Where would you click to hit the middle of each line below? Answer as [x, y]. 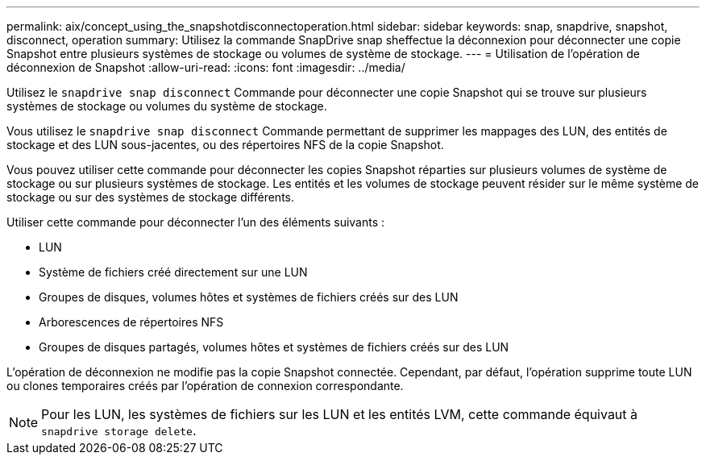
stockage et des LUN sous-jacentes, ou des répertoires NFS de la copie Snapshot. [225, 145]
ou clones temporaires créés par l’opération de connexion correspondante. [205, 386]
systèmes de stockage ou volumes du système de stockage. [167, 106]
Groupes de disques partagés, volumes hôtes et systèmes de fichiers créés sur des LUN [274, 347]
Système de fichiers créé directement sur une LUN [173, 272]
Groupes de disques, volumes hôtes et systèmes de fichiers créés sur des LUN [249, 297]
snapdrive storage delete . [119, 430]
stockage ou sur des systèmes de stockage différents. [151, 197]
